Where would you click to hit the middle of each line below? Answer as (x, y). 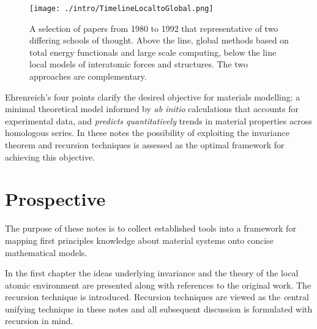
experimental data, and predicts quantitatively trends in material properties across (158, 120)
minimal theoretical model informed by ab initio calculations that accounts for (152, 109)
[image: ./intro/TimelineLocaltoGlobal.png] (121, 9)
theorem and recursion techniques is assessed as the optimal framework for (145, 145)
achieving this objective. (50, 157)
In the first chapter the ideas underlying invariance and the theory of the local (152, 273)
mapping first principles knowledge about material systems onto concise (139, 240)
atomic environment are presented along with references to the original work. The (158, 285)
